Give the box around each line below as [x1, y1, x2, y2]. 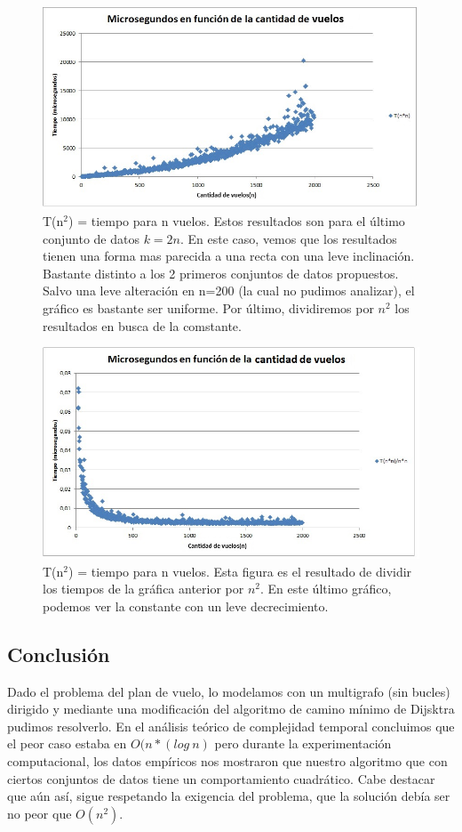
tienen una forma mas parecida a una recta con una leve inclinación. [43, 246, 415, 265]
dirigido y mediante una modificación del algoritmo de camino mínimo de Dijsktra [7, 699, 455, 718]
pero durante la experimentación [214, 734, 392, 753]
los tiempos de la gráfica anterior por [43, 579, 244, 598]
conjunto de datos [43, 229, 139, 247]
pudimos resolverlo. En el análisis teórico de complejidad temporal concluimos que [7, 716, 455, 735]
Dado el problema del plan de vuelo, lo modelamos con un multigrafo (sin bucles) [7, 682, 450, 700]
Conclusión [7, 640, 110, 667]
